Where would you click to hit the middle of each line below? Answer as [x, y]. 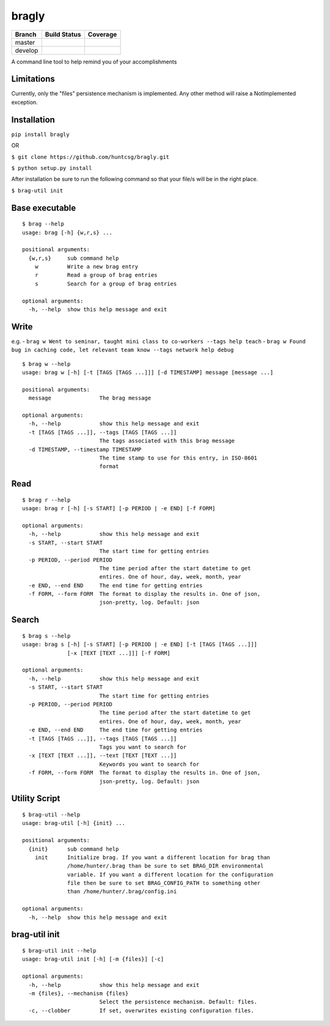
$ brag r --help [46, 500]
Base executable [44, 208]
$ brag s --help [46, 636]
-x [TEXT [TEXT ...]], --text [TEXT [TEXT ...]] [103, 756]
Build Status [63, 34]
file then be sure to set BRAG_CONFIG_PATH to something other [164, 883]
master [25, 42]
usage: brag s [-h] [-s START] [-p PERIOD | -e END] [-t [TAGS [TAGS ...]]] [140, 644]
